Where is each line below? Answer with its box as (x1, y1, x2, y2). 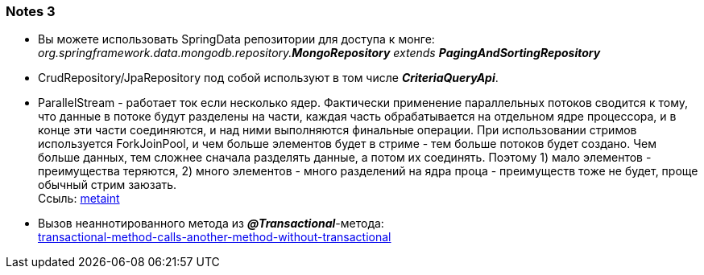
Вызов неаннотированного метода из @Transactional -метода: (38, 216, 384, 231)
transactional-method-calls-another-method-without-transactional (38, 230, 391, 244)
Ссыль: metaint (38, 191, 120, 206)
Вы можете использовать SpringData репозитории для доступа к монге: (38, 32, 435, 47)
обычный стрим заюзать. (38, 178, 177, 192)
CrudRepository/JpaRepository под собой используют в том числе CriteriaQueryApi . (38, 71, 499, 85)
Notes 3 (6, 3, 56, 19)
